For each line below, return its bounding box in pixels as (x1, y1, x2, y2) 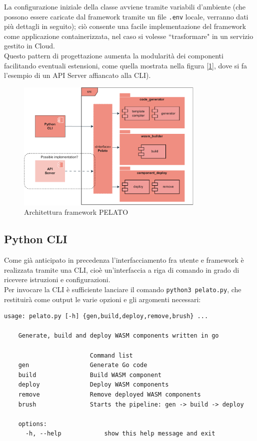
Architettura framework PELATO (24, 207, 128, 217)
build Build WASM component (18, 371, 161, 379)
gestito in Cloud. (4, 40, 55, 51)
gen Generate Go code (18, 362, 147, 369)
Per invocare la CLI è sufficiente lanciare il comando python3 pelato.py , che (4, 284, 241, 295)
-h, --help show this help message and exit (25, 430, 215, 438)
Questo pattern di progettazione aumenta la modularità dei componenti (4, 50, 223, 61)
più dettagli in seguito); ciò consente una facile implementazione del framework (4, 21, 246, 31)
